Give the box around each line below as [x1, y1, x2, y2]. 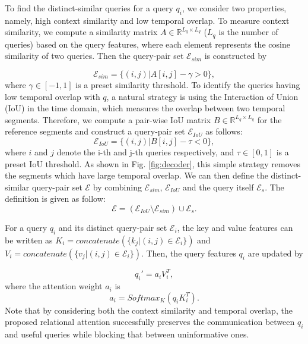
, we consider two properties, [182, 2, 287, 14]
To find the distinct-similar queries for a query [5, 2, 173, 14]
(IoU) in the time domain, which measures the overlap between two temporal [5, 102, 285, 114]
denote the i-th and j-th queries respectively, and [56, 146, 234, 158]
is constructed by [204, 49, 267, 62]
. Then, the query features [141, 246, 236, 259]
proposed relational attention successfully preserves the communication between [5, 315, 295, 328]
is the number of [218, 26, 278, 38]
